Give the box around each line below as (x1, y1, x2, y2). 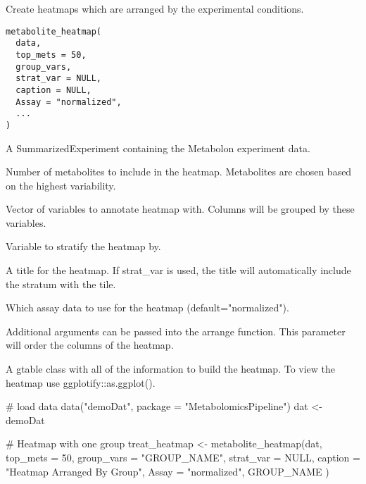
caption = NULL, (15, 85, 91, 95)
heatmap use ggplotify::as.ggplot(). (6, 375, 156, 390)
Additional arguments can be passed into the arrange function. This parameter (6, 323, 346, 338)
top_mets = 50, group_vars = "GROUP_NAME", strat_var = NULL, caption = (6, 450, 360, 464)
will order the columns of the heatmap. (6, 337, 174, 352)
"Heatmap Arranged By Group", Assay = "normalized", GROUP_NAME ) (6, 464, 329, 478)
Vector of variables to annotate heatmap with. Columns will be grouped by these (6, 201, 355, 216)
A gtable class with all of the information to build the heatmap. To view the (6, 361, 336, 376)
